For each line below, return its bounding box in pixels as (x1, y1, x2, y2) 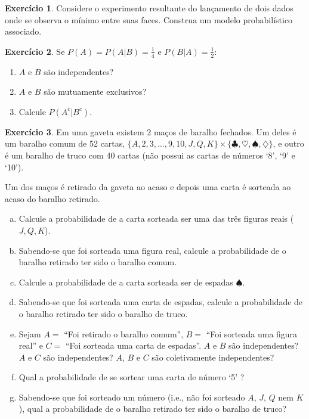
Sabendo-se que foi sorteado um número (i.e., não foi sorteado (18, 390, 245, 403)
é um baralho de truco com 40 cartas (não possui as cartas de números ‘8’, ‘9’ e (5, 148, 295, 161)
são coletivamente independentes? (152, 350, 274, 363)
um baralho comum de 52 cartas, (5, 137, 125, 150)
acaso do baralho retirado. (5, 192, 100, 204)
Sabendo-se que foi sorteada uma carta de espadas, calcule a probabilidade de (18, 296, 303, 308)
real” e (18, 339, 43, 352)
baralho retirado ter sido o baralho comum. (18, 256, 177, 268)
